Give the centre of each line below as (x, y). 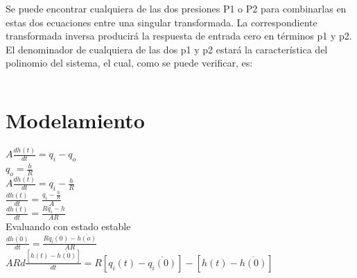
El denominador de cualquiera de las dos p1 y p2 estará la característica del (167, 49)
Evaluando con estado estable (68, 226)
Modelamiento (75, 120)
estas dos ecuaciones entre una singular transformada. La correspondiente (162, 22)
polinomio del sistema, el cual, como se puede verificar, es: (129, 63)
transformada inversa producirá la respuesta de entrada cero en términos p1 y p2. (179, 36)
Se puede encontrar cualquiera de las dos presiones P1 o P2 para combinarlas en (176, 8)
